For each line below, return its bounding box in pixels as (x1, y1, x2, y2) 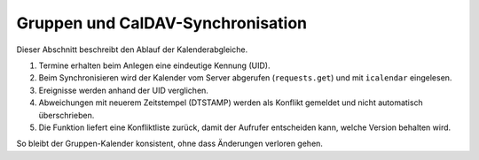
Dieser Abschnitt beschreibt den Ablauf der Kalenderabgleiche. (16, 44, 248, 55)
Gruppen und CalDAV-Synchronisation (16, 13, 308, 33)
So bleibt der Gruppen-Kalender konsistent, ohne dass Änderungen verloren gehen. (16, 138, 324, 149)
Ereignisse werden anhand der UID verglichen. (38, 85, 208, 95)
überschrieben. (38, 110, 95, 120)
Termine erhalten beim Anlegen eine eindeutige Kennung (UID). (38, 60, 271, 71)
